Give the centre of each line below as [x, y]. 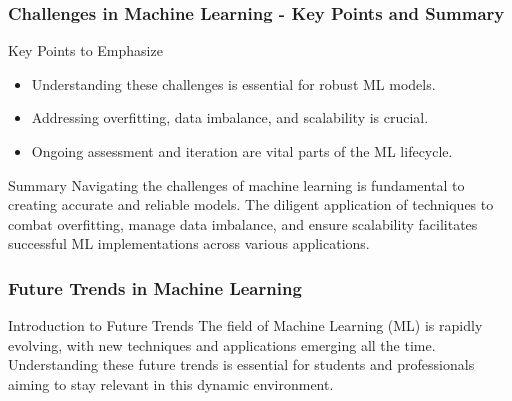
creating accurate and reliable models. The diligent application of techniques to [251, 204]
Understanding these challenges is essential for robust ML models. [233, 83]
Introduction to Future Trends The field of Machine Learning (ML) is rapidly [245, 325]
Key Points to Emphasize [85, 50]
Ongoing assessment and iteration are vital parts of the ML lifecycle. [242, 151]
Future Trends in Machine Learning [155, 287]
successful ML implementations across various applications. [189, 243]
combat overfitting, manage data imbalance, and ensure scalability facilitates [243, 223]
